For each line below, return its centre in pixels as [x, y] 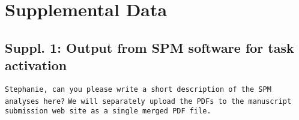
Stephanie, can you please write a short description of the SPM [138, 89]
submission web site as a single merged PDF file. [108, 111]
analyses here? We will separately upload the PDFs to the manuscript [148, 101]
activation [36, 65]
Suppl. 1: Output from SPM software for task [149, 47]
